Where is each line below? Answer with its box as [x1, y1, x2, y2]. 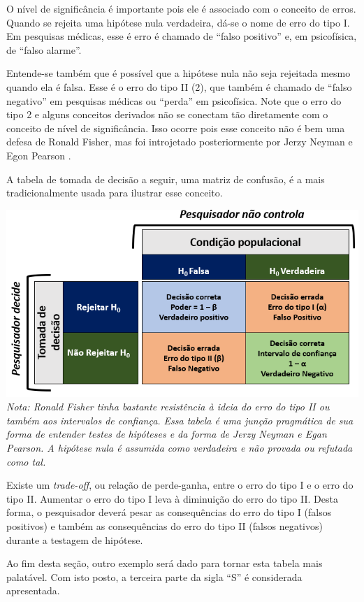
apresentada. [6, 583, 60, 598]
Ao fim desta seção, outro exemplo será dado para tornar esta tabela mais [6, 556, 323, 571]
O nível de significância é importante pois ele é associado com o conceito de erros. [6, 1, 356, 15]
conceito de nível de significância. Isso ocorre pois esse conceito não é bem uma [6, 120, 345, 135]
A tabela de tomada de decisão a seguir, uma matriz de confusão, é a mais [6, 171, 325, 186]
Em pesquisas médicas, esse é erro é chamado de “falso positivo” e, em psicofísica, [6, 29, 357, 43]
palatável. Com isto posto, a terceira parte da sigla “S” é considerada [6, 569, 303, 584]
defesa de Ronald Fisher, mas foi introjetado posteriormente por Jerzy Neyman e [6, 134, 353, 149]
